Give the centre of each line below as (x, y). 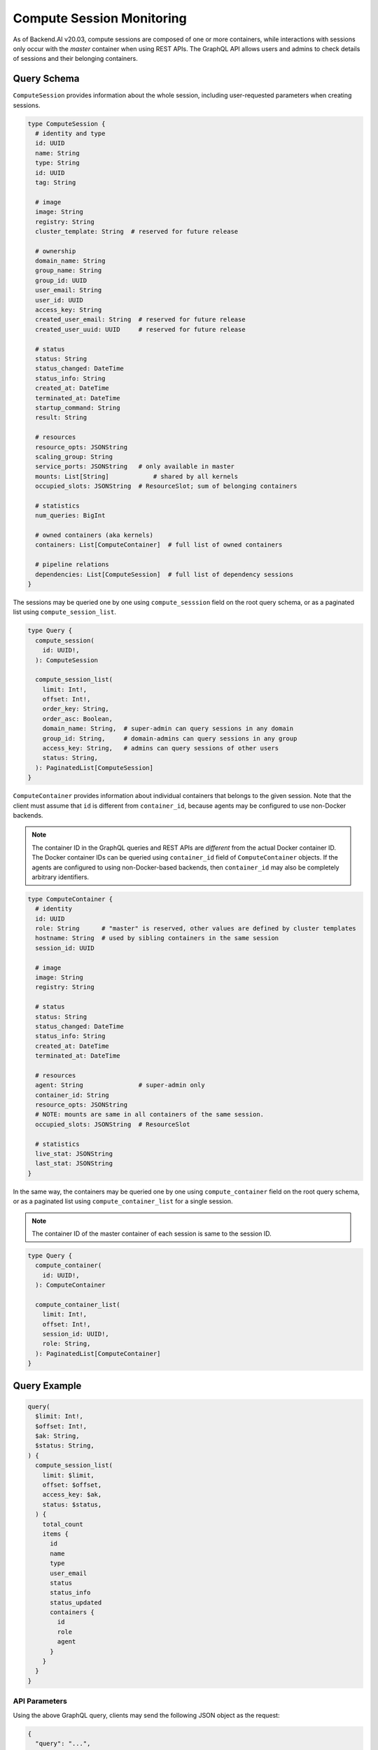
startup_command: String (78, 407)
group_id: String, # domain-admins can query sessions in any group (170, 738)
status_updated (76, 1602)
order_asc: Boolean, (78, 719)
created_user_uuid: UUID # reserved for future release (140, 329)
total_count (63, 1524)
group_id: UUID (61, 280)
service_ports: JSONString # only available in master (135, 467)
